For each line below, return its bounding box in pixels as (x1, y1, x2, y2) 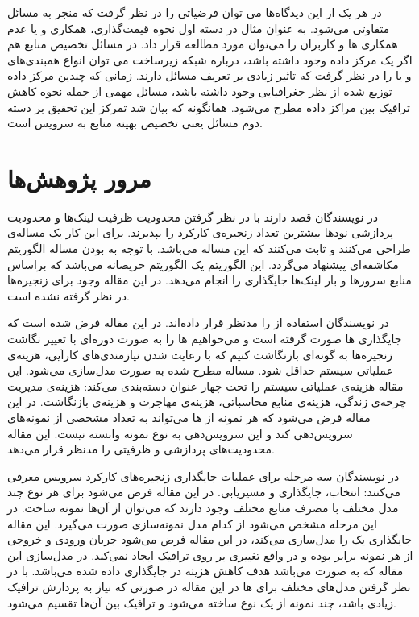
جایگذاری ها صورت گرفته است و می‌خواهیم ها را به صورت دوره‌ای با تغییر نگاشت (7, 330, 402, 347)
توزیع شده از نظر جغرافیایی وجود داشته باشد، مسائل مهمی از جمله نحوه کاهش (7, 82, 392, 99)
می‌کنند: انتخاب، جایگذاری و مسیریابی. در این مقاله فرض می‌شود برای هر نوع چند (7, 483, 401, 500)
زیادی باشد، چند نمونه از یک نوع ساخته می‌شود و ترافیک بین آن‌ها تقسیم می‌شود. (7, 594, 396, 611)
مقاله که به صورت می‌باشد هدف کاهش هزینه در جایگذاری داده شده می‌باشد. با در (7, 562, 404, 579)
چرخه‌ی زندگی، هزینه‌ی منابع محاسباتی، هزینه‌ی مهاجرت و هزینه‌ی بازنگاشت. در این (7, 393, 407, 410)
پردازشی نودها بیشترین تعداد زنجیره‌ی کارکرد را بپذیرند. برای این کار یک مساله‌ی (7, 224, 394, 241)
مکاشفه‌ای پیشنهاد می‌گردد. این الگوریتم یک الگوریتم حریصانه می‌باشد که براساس (7, 255, 399, 272)
